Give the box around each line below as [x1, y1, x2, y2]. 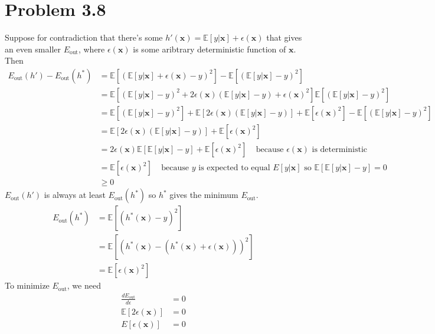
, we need [67, 279, 101, 292]
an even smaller [5, 42, 61, 55]
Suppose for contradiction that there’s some [5, 31, 163, 44]
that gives [266, 31, 302, 44]
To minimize [5, 279, 50, 292]
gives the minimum [169, 189, 238, 201]
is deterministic [312, 145, 368, 154]
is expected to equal [198, 164, 270, 173]
